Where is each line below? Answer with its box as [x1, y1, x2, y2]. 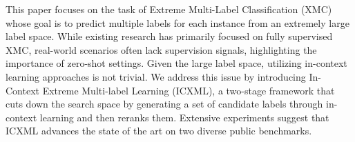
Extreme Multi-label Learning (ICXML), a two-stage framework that [42, 83, 335, 97]
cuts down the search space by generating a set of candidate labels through [6, 97, 323, 111]
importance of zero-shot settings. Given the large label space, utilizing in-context [6, 56, 347, 70]
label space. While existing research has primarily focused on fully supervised [6, 29, 333, 43]
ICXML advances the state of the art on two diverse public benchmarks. [6, 123, 312, 138]
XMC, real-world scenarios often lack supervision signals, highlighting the [6, 42, 317, 57]
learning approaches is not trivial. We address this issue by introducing [6, 69, 306, 83]
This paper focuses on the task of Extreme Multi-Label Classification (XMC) [6, 2, 332, 16]
